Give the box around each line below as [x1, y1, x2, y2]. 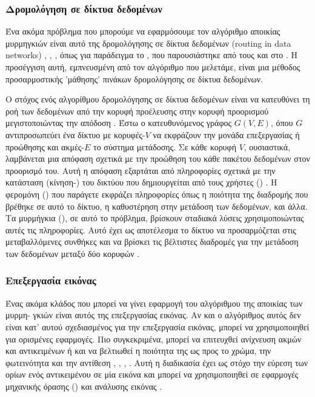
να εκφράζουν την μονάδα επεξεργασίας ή [153, 128, 300, 141]
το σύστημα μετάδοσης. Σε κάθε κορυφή [93, 140, 236, 153]
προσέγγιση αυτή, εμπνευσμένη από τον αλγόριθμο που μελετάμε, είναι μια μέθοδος [5, 61, 300, 73]
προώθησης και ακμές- [5, 140, 85, 153]
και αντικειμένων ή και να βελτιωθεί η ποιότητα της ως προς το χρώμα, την [5, 344, 271, 357]
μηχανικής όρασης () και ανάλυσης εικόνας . [5, 379, 162, 392]
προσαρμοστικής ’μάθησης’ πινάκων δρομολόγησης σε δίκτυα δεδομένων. [5, 72, 264, 85]
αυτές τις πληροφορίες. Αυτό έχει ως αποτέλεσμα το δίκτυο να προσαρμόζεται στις [5, 223, 296, 236]
